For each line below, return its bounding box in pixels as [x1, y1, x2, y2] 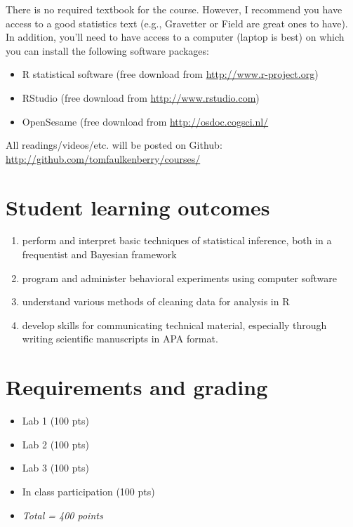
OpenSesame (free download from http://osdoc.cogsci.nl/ [22, 114, 269, 128]
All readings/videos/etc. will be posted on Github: [6, 138, 222, 152]
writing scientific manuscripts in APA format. [22, 331, 218, 346]
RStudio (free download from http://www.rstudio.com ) [22, 90, 260, 105]
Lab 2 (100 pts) [22, 436, 89, 451]
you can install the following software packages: [6, 43, 209, 58]
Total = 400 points [22, 507, 103, 522]
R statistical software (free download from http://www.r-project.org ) [22, 67, 319, 81]
